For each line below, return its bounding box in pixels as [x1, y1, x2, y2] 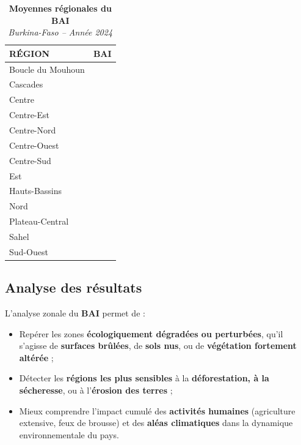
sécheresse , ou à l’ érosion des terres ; [19, 384, 173, 397]
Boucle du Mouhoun [9, 62, 85, 75]
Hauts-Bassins [9, 184, 62, 197]
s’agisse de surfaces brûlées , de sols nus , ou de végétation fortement [19, 339, 297, 352]
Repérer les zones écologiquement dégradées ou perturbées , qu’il [19, 327, 283, 340]
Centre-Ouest [9, 138, 59, 151]
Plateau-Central [9, 215, 69, 228]
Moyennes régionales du [9, 2, 112, 14]
